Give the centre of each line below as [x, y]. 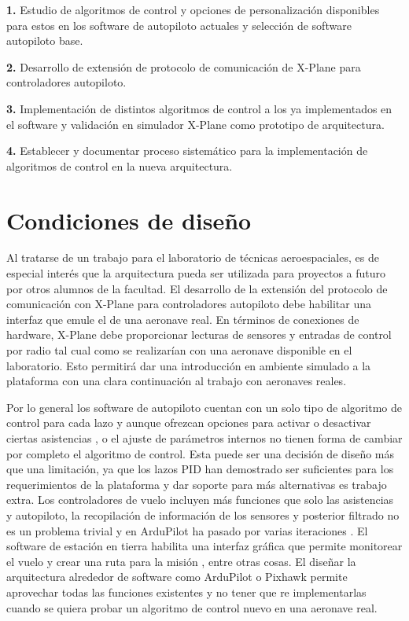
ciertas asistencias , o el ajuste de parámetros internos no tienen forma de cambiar [204, 438]
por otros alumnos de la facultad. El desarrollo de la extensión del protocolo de [197, 288]
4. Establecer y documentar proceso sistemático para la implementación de [187, 151]
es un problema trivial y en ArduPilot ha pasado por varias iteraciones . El [187, 530]
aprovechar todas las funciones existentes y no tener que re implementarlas [186, 592]
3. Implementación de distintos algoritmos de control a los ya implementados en [199, 108]
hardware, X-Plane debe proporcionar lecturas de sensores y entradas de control [199, 334]
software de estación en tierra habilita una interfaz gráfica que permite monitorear [204, 546]
